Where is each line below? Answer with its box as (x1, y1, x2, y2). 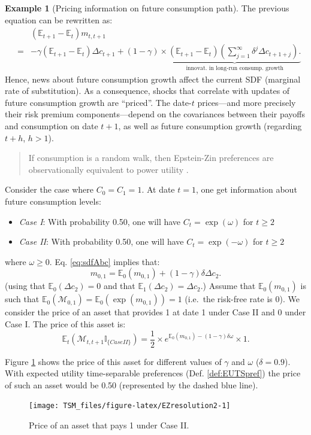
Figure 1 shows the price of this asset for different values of (5, 355, 222, 367)
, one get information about (195, 183, 297, 196)
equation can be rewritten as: (5, 13, 113, 26)
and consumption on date (5, 120, 98, 132)
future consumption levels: (5, 195, 101, 208)
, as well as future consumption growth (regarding (118, 120, 302, 132)
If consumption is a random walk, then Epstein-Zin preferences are (28, 151, 274, 164)
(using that (5, 279, 46, 292)
